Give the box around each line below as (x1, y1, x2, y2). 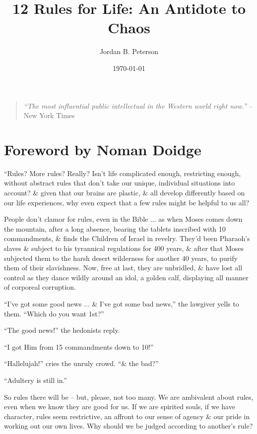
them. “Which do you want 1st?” (4, 308, 104, 318)
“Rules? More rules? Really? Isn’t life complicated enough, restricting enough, (4, 168, 241, 178)
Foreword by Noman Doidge (4, 139, 201, 159)
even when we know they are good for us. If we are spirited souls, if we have (4, 401, 235, 412)
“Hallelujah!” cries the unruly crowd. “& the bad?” (4, 358, 159, 369)
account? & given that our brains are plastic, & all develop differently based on (4, 187, 245, 197)
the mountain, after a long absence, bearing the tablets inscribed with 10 (4, 223, 226, 234)
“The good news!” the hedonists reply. (4, 325, 120, 335)
